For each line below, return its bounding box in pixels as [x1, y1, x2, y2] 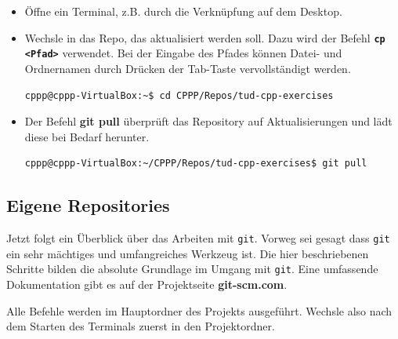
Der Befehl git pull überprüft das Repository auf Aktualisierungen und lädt [24, 113, 393, 129]
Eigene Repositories [6, 193, 170, 217]
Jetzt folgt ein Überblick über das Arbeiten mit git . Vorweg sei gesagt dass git [6, 230, 390, 246]
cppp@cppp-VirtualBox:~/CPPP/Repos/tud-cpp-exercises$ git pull [24, 158, 367, 169]
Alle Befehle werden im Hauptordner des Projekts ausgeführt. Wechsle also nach [6, 302, 393, 319]
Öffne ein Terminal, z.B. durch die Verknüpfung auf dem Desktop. [24, 3, 342, 19]
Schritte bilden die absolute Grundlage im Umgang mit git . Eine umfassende [6, 261, 378, 277]
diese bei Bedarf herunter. [24, 128, 150, 144]
